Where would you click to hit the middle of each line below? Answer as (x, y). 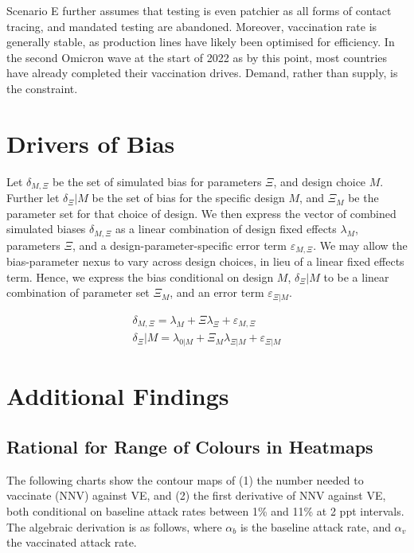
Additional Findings (118, 396)
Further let (33, 198)
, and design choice (320, 181)
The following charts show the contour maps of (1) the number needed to (185, 479)
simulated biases (46, 229)
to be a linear (356, 276)
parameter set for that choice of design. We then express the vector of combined (201, 213)
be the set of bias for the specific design (188, 198)
